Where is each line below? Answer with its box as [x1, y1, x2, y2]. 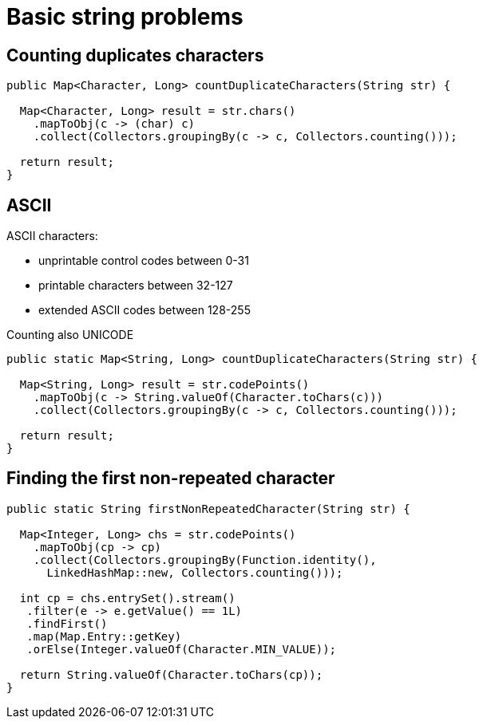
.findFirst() [26, 617, 108, 630]
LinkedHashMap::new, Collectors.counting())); [46, 565, 343, 579]
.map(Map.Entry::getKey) [26, 629, 182, 643]
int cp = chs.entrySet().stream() [19, 591, 236, 605]
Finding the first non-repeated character [6, 468, 335, 489]
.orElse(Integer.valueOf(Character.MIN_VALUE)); [26, 642, 337, 656]
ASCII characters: [6, 229, 98, 243]
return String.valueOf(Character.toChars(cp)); [19, 668, 323, 681]
